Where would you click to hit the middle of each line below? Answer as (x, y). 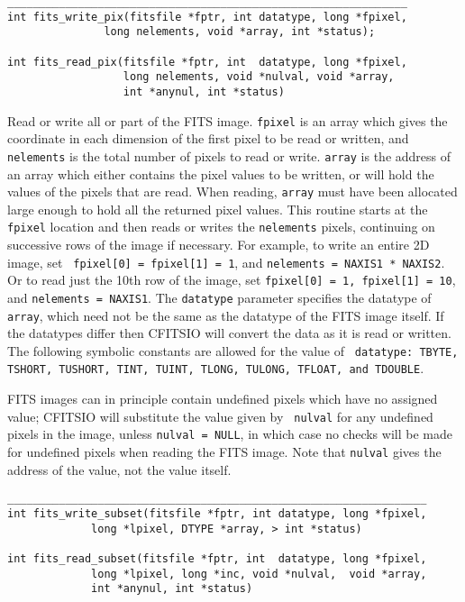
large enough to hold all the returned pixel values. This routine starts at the (218, 209)
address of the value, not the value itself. (119, 469)
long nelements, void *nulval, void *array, (259, 77)
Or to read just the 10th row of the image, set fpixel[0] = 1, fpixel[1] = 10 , (232, 280)
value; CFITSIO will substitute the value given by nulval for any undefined (220, 416)
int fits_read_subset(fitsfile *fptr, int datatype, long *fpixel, (217, 558)
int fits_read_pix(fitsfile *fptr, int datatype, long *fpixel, (207, 62)
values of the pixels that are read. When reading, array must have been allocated (232, 192)
